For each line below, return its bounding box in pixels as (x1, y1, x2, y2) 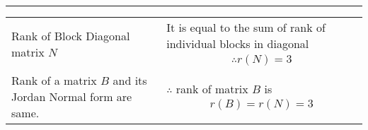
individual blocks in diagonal (166, 35, 309, 52)
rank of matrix (176, 80, 248, 97)
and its (113, 72, 147, 89)
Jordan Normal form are (11, 88, 132, 105)
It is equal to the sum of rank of (166, 19, 326, 36)
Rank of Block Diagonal (11, 27, 130, 44)
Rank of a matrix (11, 72, 97, 89)
